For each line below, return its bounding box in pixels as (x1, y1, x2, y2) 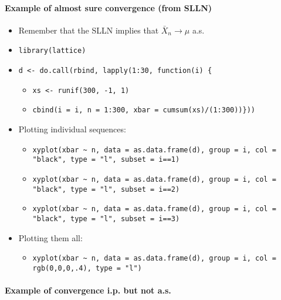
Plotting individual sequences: (18, 123, 126, 135)
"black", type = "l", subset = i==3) (32, 214, 180, 223)
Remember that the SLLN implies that (18, 24, 159, 36)
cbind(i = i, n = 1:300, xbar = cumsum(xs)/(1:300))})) (32, 106, 256, 115)
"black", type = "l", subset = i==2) (32, 185, 180, 194)
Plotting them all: (18, 231, 83, 244)
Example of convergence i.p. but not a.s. (5, 284, 171, 296)
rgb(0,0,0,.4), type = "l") (32, 264, 142, 272)
